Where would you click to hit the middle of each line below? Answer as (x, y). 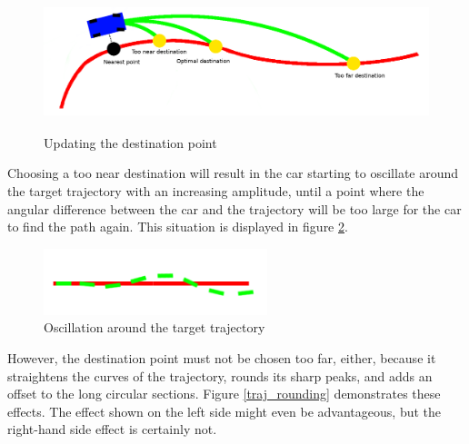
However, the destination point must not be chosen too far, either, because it (222, 358)
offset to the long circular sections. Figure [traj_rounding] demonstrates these (224, 394)
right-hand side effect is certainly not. (112, 429)
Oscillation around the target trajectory (155, 327)
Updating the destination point (130, 142)
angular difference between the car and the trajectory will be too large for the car (234, 208)
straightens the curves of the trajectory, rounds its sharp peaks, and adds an (220, 375)
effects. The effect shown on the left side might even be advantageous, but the (225, 411)
